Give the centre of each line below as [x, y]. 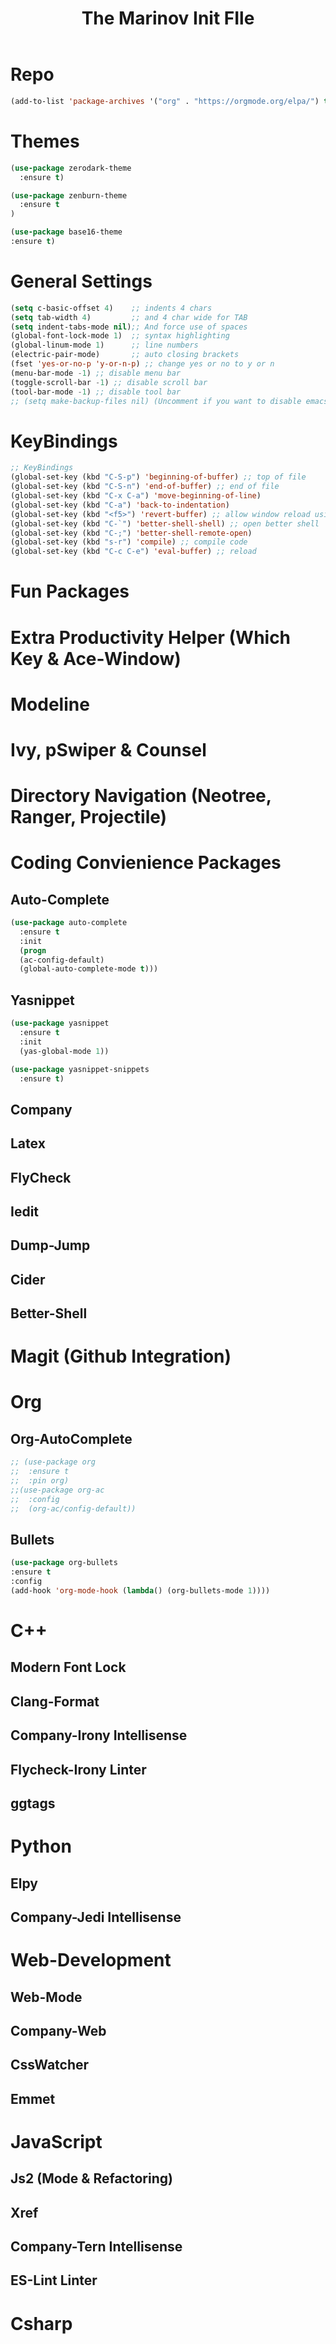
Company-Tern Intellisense [96, 2247]
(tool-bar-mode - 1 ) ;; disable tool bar [96, 392]
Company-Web [58, 2030]
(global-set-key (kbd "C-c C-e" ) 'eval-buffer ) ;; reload [133, 552]
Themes [45, 141]
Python [41, 1846]
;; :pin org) [40, 1481]
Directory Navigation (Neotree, [141, 796]
